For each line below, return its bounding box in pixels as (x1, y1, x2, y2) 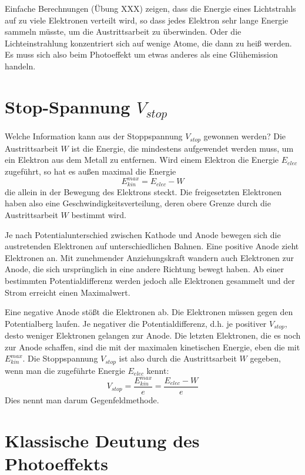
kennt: (146, 364, 169, 376)
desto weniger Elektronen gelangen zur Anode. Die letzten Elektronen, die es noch (5, 329, 301, 342)
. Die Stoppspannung (22, 352, 98, 364)
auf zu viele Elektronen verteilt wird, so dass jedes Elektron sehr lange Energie (5, 14, 289, 26)
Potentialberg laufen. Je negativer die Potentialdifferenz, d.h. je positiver (5, 317, 267, 329)
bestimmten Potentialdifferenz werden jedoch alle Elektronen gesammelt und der (5, 275, 295, 287)
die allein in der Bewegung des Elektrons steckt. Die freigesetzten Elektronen (5, 185, 281, 198)
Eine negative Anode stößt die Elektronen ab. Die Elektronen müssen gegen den (5, 306, 293, 318)
